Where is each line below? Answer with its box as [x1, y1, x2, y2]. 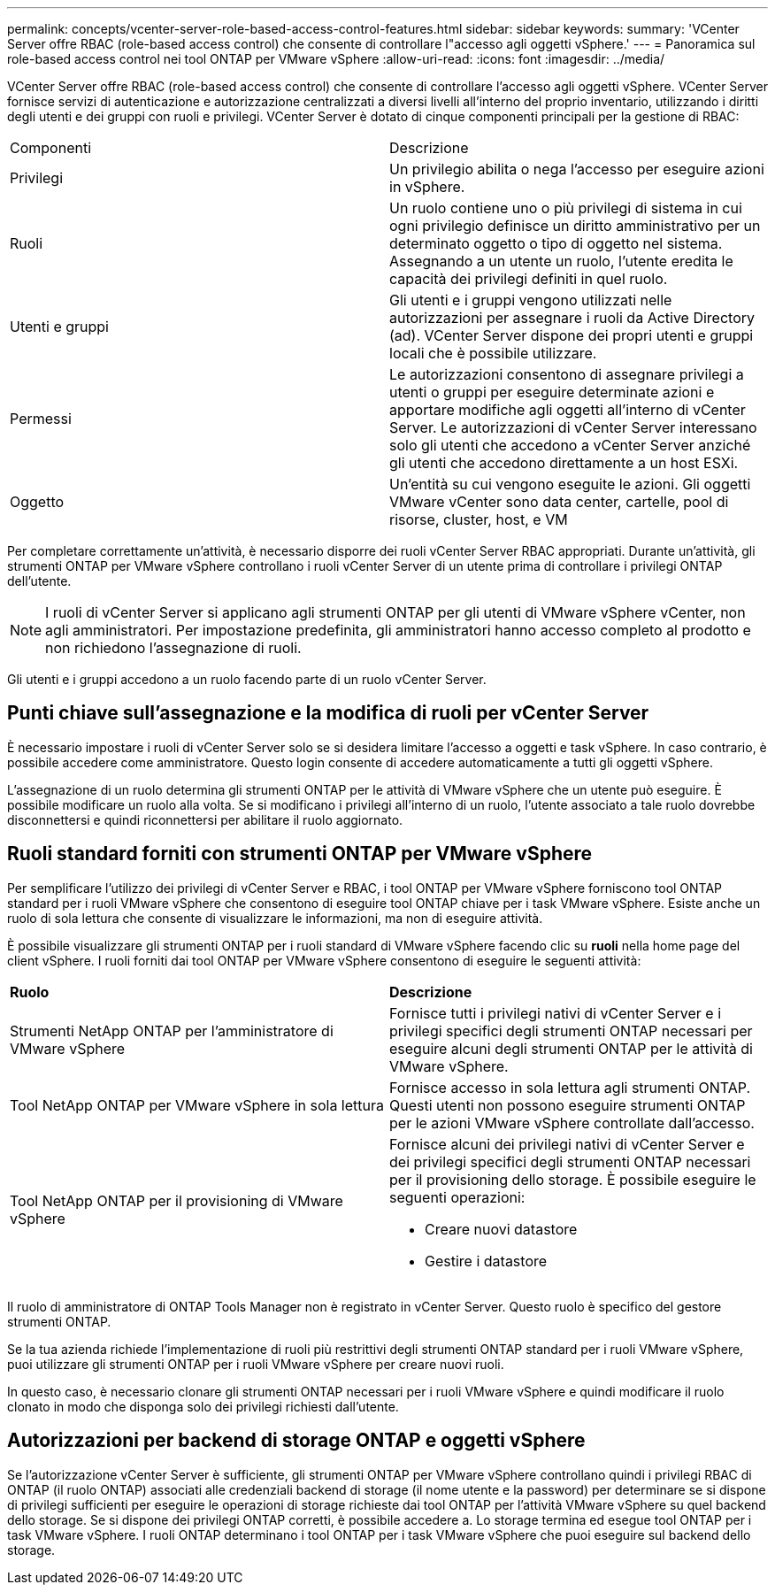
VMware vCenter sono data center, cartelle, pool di [389, 493, 729, 511]
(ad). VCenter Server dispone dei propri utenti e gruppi [389, 327, 754, 344]
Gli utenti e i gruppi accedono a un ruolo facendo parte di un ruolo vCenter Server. [7, 672, 487, 687]
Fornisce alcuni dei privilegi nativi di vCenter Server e [389, 1134, 745, 1153]
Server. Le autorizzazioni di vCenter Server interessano [389, 419, 757, 436]
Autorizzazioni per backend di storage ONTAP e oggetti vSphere [7, 1429, 586, 1452]
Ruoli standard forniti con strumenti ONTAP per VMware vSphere [7, 842, 593, 865]
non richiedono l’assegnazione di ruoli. [45, 639, 302, 657]
